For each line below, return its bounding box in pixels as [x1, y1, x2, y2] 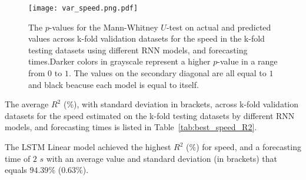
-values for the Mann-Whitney [49, 21, 158, 33]
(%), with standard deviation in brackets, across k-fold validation [63, 98, 299, 110]
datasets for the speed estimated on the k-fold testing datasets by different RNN [5, 109, 295, 121]
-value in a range [217, 55, 278, 67]
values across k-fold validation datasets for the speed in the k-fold [28, 32, 265, 45]
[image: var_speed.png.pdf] [28, 4, 138, 12]
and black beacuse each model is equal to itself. [28, 78, 199, 90]
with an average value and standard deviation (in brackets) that [46, 152, 278, 164]
